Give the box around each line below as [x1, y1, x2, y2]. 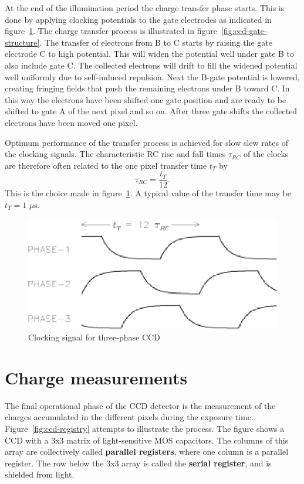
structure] [5, 36, 40, 48]
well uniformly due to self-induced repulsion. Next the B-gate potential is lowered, [5, 70, 300, 83]
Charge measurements [5, 365, 188, 389]
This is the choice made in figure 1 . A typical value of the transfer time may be [5, 187, 291, 199]
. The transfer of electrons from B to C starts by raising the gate [39, 36, 272, 48]
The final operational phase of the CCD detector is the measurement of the [5, 399, 276, 411]
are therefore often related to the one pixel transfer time [5, 159, 207, 171]
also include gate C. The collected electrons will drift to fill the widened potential [5, 59, 298, 71]
